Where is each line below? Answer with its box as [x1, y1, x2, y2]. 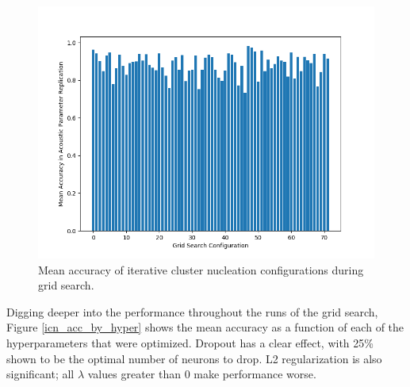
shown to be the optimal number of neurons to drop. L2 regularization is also [6, 350, 382, 366]
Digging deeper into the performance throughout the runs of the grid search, [6, 303, 378, 320]
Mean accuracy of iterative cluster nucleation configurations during [38, 261, 364, 278]
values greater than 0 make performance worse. [87, 366, 316, 382]
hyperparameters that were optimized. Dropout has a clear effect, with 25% [6, 334, 374, 351]
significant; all [6, 366, 75, 382]
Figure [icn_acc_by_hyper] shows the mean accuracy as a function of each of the [6, 319, 404, 335]
